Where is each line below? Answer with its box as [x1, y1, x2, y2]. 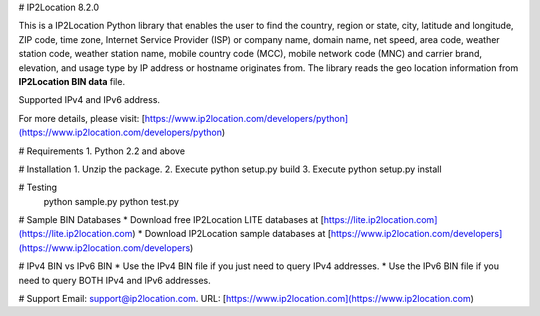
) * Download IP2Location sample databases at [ [131, 228, 332, 240]
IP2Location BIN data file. [18, 75, 125, 87]
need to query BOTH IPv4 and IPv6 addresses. [18, 274, 211, 286]
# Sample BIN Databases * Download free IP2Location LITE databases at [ [18, 214, 325, 226]
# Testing [18, 181, 58, 194]
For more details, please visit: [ [18, 112, 145, 124]
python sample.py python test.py [43, 195, 180, 207]
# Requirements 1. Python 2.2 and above [18, 145, 185, 157]
